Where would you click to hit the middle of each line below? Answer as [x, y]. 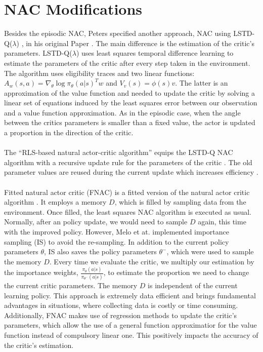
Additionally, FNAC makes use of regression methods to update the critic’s [121, 315]
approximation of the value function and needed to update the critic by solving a [130, 92]
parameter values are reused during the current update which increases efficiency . [131, 172]
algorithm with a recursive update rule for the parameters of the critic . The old [128, 162]
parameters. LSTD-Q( [38, 53]
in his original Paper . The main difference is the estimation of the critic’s [140, 43]
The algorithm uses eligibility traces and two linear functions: [99, 73]
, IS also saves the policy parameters [100, 251]
